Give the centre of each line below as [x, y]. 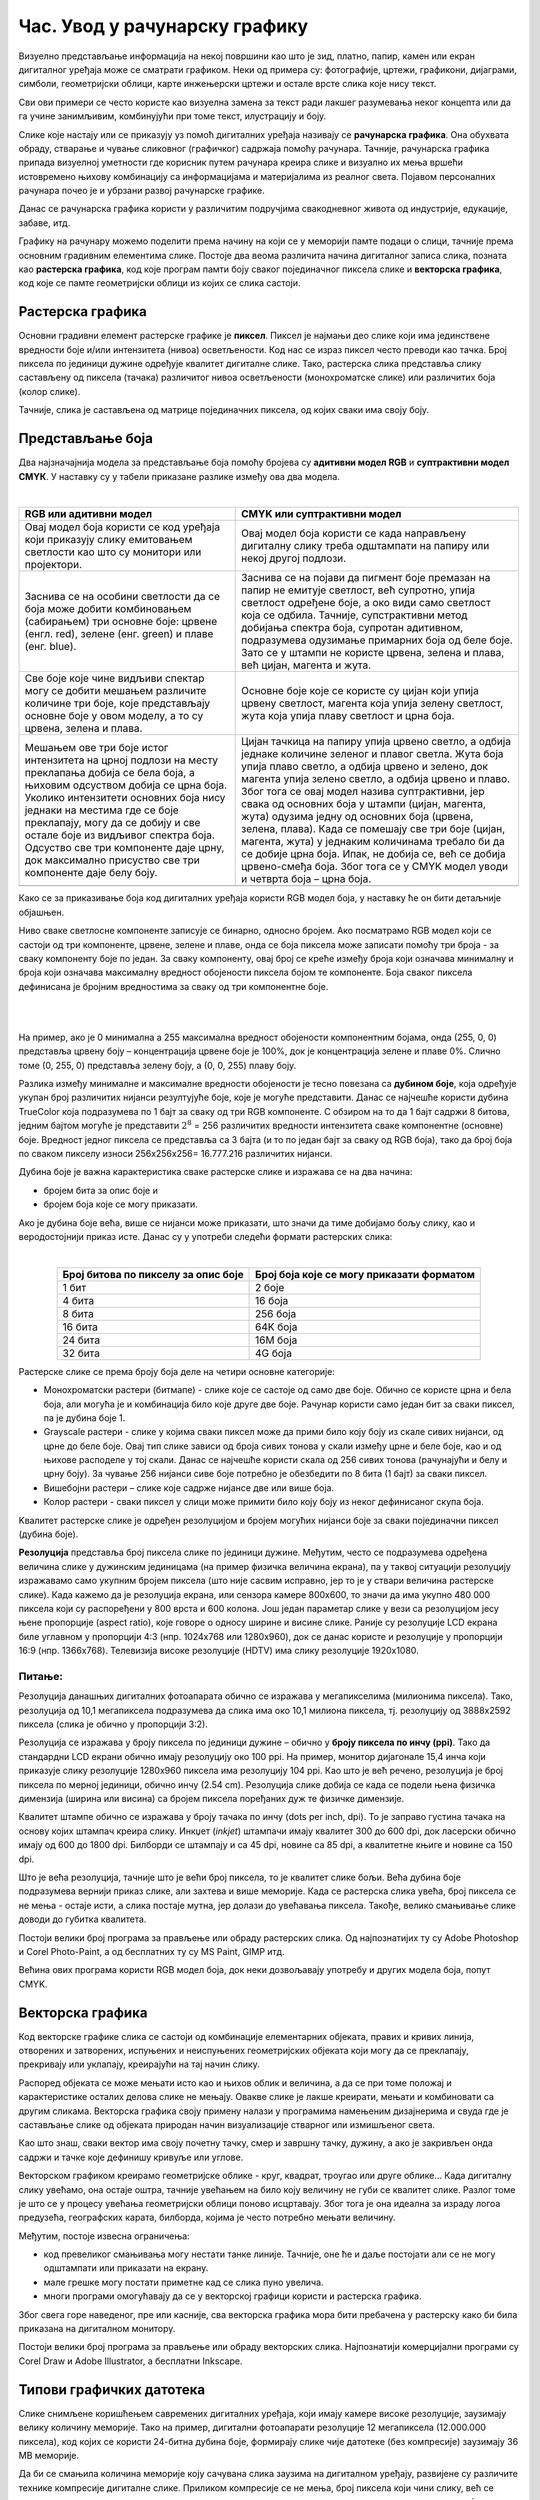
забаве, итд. [44, 222]
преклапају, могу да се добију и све [112, 823]
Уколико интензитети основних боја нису [125, 798]
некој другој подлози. [294, 558]
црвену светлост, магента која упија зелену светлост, [372, 703]
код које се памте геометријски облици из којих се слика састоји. [159, 283]
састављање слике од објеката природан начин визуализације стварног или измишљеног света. [226, 2124]
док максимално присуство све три [112, 860]
